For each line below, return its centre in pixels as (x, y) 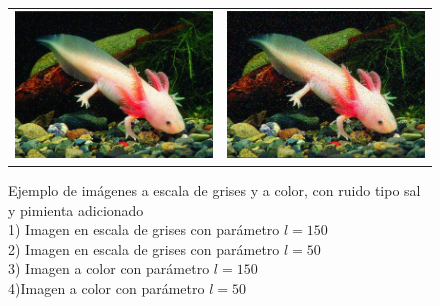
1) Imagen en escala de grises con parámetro (144, 229)
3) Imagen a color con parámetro (109, 268)
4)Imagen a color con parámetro (106, 288)
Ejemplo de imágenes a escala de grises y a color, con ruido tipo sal (214, 190)
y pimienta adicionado (76, 209)
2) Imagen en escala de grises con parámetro (144, 248)
